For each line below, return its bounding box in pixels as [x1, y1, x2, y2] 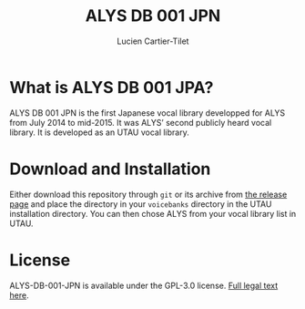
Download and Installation [9, 159, 211, 179]
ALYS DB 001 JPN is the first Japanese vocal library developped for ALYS [9, 107, 286, 118]
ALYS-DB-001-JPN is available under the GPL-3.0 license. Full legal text [9, 280, 279, 291]
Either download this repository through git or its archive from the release [9, 189, 288, 200]
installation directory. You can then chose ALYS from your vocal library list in [9, 208, 297, 219]
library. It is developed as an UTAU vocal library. [9, 127, 189, 138]
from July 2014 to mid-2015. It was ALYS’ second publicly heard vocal [9, 117, 272, 128]
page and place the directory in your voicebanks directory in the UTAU [9, 198, 272, 210]
